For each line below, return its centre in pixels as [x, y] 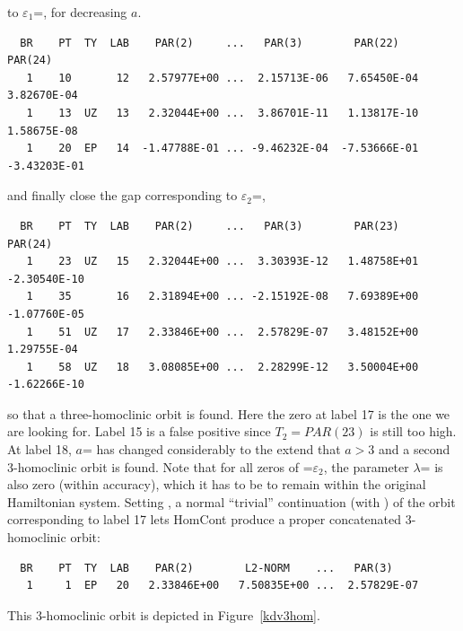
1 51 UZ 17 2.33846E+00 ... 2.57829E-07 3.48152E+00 [223, 332]
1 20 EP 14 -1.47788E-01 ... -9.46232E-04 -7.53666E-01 [223, 149]
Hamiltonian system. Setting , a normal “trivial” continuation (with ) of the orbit [231, 501]
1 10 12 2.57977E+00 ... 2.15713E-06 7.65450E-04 [223, 78]
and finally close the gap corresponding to [122, 195]
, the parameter [366, 466]
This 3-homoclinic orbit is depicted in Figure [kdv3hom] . [164, 614]
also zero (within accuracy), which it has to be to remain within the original [217, 484]
